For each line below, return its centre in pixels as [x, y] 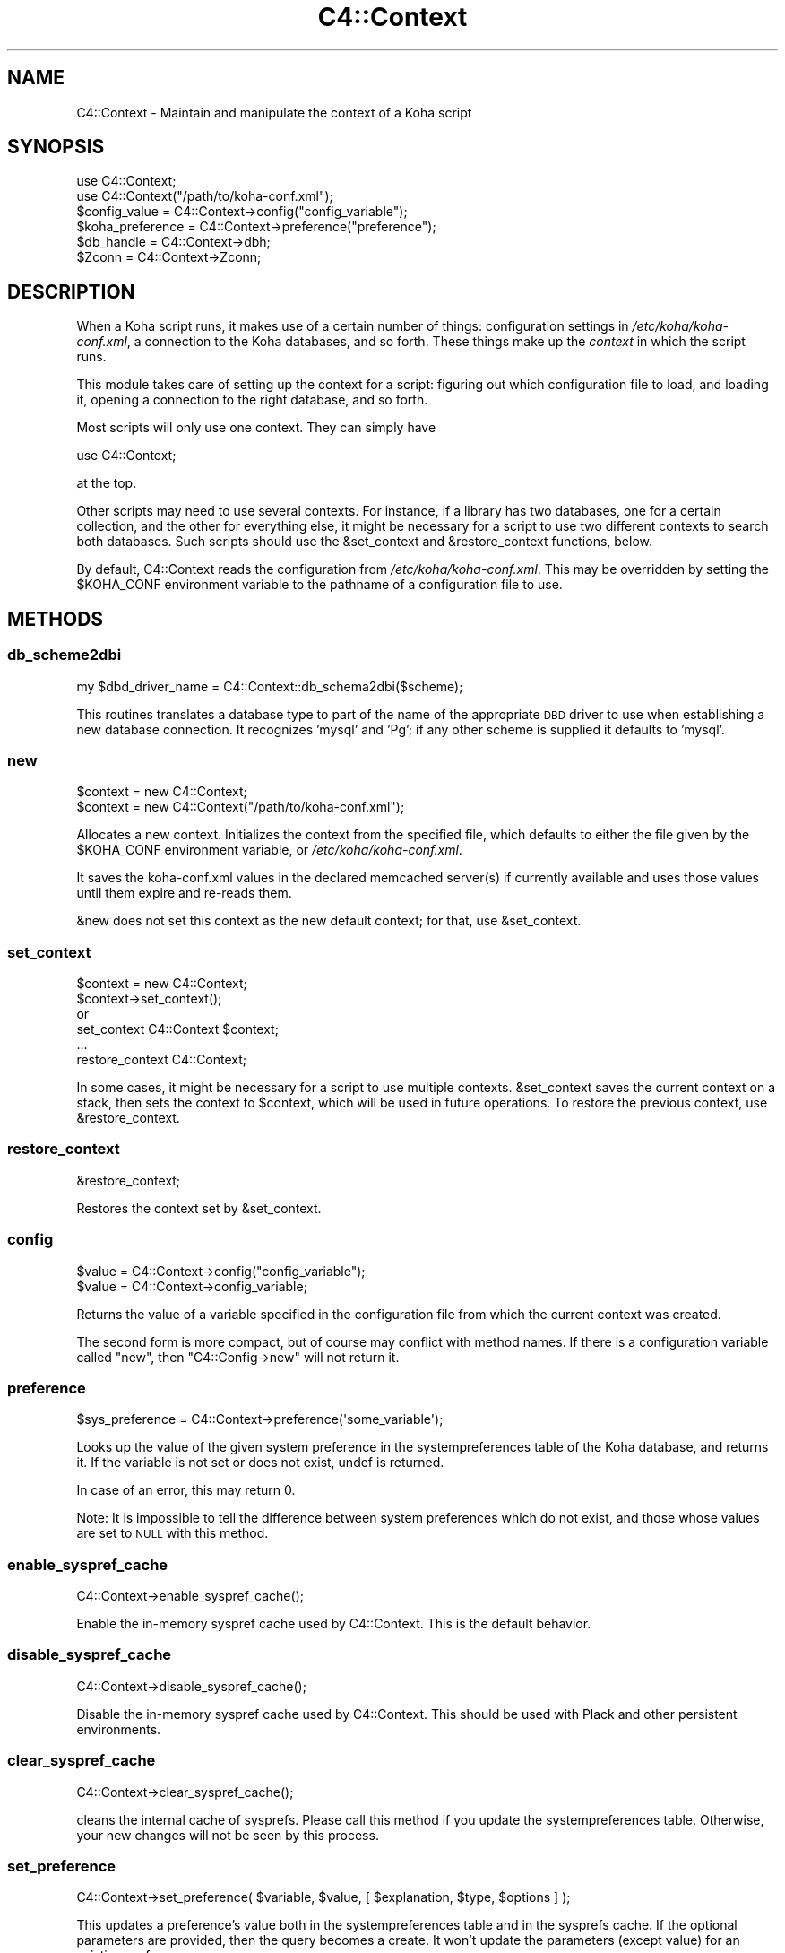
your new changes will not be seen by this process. [228, 1835]
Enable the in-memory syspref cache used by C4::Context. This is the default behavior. [334, 1623]
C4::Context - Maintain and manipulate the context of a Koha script [274, 112]
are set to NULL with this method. [173, 1533]
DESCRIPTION [71, 291]
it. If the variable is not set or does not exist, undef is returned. [260, 1463]
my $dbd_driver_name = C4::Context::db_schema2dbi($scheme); [270, 686]
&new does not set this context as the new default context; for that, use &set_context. [329, 921]
